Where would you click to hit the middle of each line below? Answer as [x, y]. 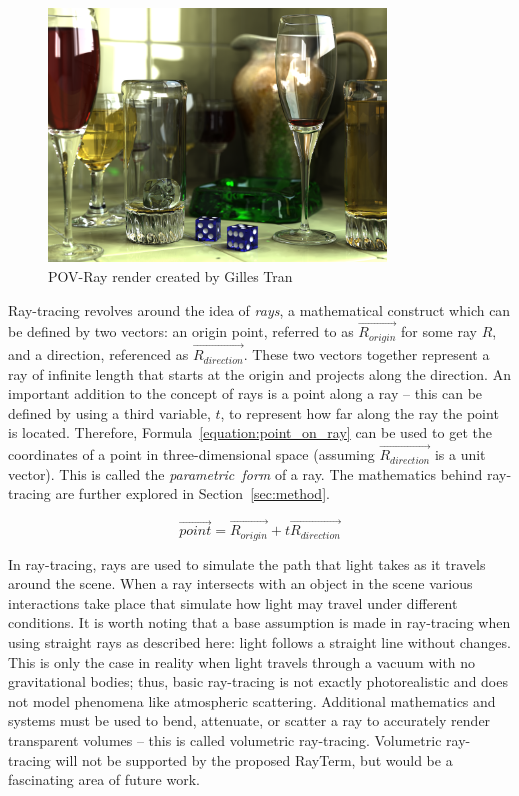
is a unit [460, 454]
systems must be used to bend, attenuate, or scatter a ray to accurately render [249, 720]
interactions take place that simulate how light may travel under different [233, 602]
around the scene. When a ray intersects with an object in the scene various [240, 583]
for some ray [438, 331]
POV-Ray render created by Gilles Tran [170, 275]
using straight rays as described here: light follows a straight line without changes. [259, 642]
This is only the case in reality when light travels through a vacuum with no [242, 661]
